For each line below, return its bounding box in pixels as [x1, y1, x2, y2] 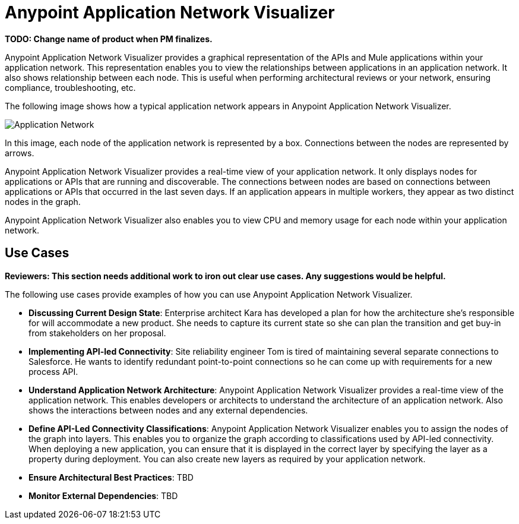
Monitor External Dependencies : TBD [29, 490, 178, 501]
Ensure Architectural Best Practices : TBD [29, 472, 194, 482]
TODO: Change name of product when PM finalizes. [5, 33, 213, 44]
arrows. [5, 147, 34, 158]
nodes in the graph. [5, 196, 81, 207]
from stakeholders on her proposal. [29, 327, 166, 338]
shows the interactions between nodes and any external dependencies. [29, 405, 308, 415]
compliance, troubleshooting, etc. [5, 82, 136, 93]
